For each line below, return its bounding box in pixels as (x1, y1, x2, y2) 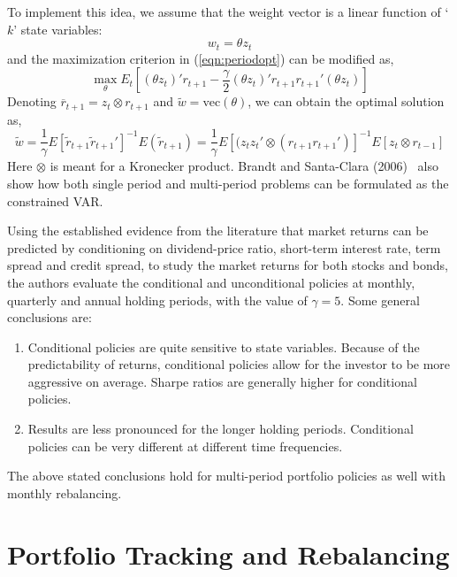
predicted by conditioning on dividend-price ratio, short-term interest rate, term (7, 238, 441, 257)
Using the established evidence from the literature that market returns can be (7, 221, 429, 240)
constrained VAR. (7, 191, 103, 210)
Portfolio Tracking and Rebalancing (7, 535, 450, 572)
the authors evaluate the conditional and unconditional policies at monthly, (7, 273, 415, 291)
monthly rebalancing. (7, 483, 122, 502)
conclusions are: (7, 308, 92, 327)
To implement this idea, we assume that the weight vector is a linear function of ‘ (7, 3, 449, 20)
